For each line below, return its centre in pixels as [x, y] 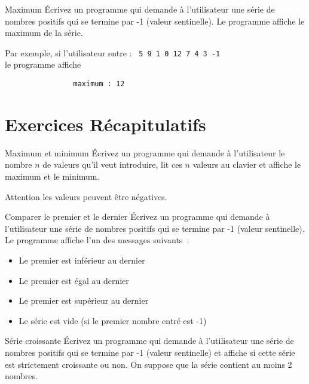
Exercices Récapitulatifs [105, 124]
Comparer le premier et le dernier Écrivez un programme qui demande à [137, 217]
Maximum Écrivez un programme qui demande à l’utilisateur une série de [140, 9]
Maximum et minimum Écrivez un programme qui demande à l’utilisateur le [145, 152]
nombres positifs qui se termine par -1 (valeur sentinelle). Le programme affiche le [155, 21]
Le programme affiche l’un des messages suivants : [97, 240]
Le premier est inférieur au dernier [82, 260]
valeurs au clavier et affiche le [247, 164]
